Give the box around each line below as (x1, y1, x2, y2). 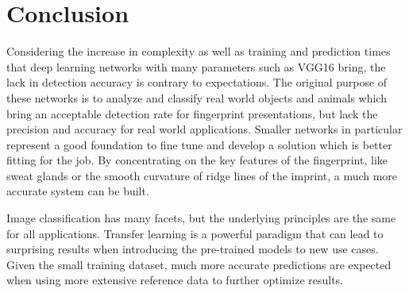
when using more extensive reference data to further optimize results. (6, 272, 344, 288)
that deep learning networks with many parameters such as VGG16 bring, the (6, 58, 386, 75)
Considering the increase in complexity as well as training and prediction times (6, 43, 391, 60)
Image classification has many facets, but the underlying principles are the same (6, 210, 396, 226)
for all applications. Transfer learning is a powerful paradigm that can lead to (6, 225, 384, 241)
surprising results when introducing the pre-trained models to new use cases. (6, 241, 379, 257)
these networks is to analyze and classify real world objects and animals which (6, 89, 387, 106)
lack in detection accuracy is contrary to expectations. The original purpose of (6, 74, 388, 91)
